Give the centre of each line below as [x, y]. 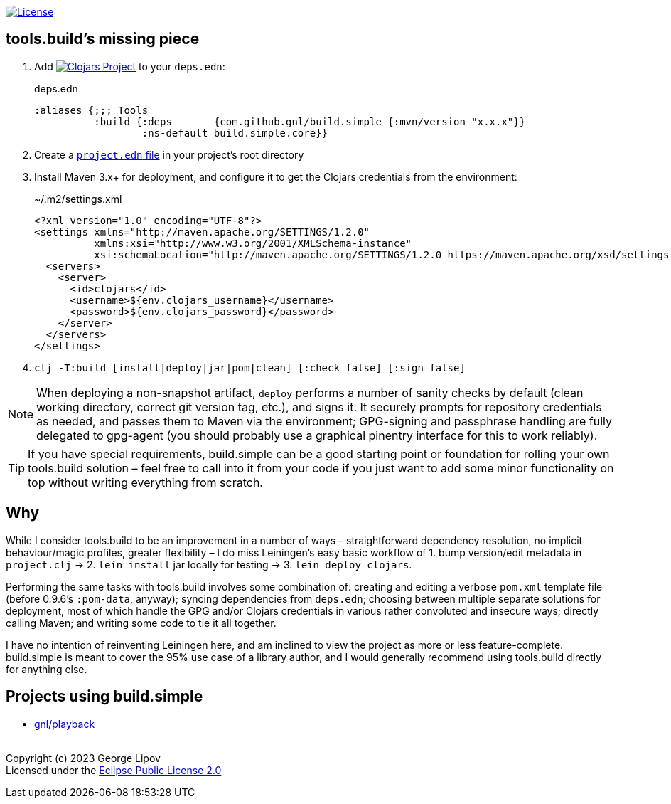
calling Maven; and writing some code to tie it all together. [141, 623]
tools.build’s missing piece [103, 39]
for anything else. [47, 669]
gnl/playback [65, 724]
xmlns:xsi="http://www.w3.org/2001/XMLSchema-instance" [253, 243]
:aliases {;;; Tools [91, 110]
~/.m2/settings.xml [78, 199]
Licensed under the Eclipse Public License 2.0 [114, 770]
